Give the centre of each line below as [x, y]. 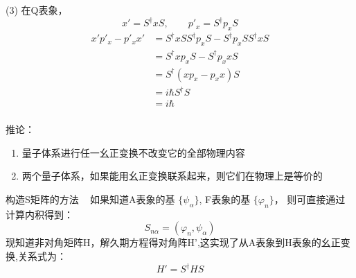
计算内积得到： [39, 214]
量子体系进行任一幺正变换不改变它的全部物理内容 [133, 152]
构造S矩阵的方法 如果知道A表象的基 [90, 199]
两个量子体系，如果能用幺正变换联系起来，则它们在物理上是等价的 [172, 176]
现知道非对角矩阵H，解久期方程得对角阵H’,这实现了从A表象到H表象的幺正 [173, 242]
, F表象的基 [225, 199]
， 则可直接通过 [310, 199]
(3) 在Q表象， [37, 10]
